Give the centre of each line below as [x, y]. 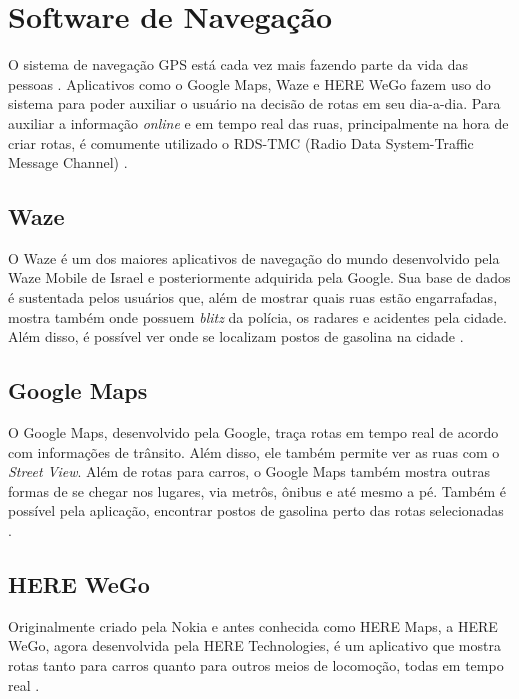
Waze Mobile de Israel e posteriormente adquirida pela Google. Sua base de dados [259, 277]
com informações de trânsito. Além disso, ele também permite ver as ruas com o [254, 451]
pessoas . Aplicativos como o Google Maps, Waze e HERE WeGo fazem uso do [249, 83]
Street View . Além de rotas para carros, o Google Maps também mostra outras [249, 471]
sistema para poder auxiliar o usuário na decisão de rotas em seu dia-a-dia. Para [254, 103]
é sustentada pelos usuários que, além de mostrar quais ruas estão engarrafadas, [253, 297]
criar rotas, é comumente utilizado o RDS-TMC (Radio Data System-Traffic [241, 142]
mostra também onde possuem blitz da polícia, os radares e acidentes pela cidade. [257, 316]
